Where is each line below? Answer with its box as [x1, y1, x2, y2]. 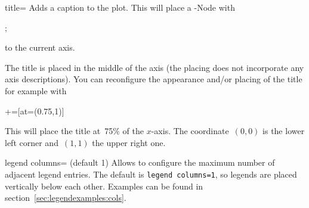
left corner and [5, 136, 58, 148]
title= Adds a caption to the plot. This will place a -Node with [5, 1, 235, 13]
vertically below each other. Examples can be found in [5, 179, 203, 192]
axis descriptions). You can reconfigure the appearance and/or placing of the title [5, 73, 302, 85]
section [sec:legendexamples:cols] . [5, 191, 126, 204]
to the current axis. [5, 41, 75, 54]
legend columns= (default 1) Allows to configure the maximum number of [5, 156, 275, 169]
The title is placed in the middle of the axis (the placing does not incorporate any [5, 61, 304, 73]
